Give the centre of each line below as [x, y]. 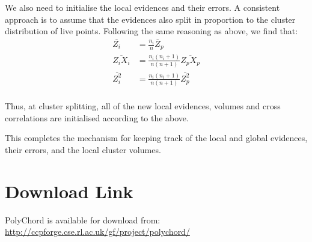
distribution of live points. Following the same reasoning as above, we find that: [151, 31]
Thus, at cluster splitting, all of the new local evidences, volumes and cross [143, 106]
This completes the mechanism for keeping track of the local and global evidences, [156, 138]
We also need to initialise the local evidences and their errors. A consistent [142, 7]
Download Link [69, 191]
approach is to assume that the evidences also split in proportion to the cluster [150, 19]
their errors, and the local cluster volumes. [83, 150]
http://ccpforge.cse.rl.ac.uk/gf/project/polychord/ [97, 231]
